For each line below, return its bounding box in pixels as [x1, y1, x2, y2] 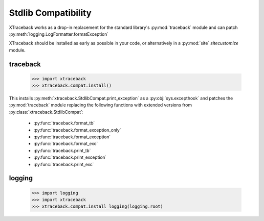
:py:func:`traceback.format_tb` [33, 120, 95, 126]
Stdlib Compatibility [9, 7, 92, 18]
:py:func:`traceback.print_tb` [33, 147, 91, 153]
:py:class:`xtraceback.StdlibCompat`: [9, 109, 84, 115]
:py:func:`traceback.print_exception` [33, 154, 107, 160]
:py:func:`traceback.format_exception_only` [33, 127, 121, 133]
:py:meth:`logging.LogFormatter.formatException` [9, 31, 109, 37]
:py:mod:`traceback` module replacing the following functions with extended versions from [9, 102, 192, 108]
